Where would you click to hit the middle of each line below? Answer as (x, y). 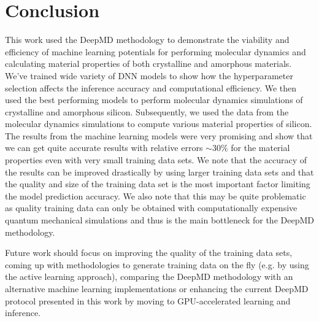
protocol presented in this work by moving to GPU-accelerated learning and (148, 300)
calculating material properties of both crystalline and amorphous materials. (148, 64)
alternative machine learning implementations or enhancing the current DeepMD (157, 288)
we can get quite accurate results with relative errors (104, 148)
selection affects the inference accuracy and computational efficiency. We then (151, 87)
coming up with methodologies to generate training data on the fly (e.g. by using (157, 264)
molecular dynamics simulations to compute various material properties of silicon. (159, 124)
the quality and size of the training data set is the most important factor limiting (158, 184)
